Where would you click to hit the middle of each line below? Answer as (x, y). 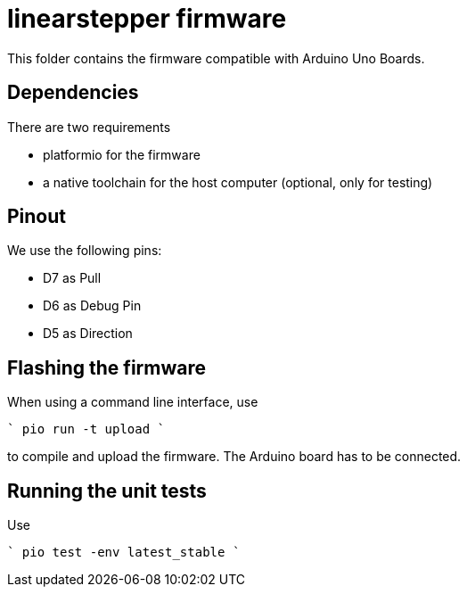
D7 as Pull (72, 278)
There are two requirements (89, 127)
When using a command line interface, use (133, 402)
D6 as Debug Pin (92, 306)
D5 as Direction (88, 334)
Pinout (37, 217)
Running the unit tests (107, 491)
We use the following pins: (85, 251)
